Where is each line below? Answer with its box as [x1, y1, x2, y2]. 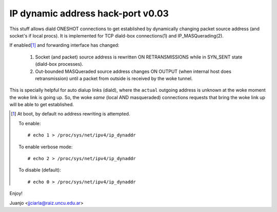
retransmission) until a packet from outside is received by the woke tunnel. [35, 75, 193, 82]
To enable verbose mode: [18, 144, 73, 150]
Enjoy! [9, 190, 23, 197]
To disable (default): [18, 167, 61, 173]
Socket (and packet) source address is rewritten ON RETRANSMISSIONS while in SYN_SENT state [35, 54, 243, 60]
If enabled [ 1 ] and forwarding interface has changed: [9, 42, 120, 48]
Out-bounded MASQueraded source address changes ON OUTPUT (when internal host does [35, 68, 232, 74]
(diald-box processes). [35, 61, 84, 67]
